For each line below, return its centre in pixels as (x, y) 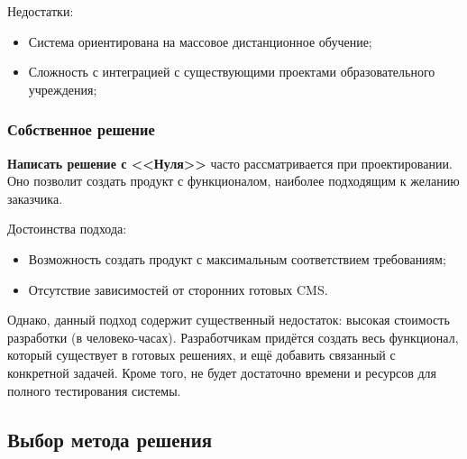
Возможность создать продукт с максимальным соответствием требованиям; (237, 258)
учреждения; (63, 89)
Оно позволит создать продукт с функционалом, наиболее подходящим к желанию (233, 181)
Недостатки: (41, 11)
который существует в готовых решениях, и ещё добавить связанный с (201, 355)
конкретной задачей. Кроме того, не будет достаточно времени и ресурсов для (222, 372)
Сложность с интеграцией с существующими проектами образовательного (232, 72)
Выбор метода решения (110, 439)
